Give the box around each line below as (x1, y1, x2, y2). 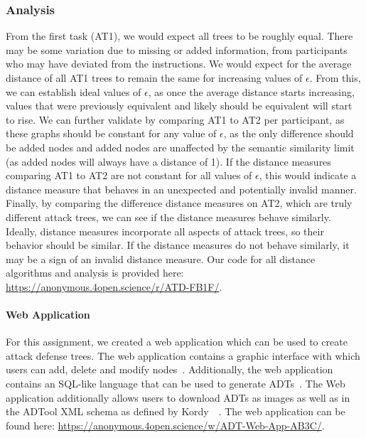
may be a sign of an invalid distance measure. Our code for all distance (6, 251, 316, 266)
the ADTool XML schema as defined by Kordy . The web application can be (6, 404, 345, 419)
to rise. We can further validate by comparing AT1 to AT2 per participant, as (6, 112, 345, 127)
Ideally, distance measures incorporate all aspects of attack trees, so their (6, 223, 324, 238)
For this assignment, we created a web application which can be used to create (6, 334, 348, 349)
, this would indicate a (259, 168, 357, 183)
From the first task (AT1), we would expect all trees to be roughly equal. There (6, 28, 353, 43)
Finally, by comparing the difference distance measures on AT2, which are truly (6, 196, 352, 210)
